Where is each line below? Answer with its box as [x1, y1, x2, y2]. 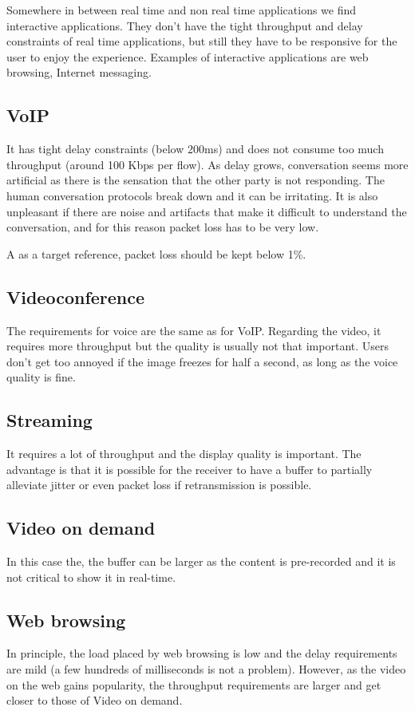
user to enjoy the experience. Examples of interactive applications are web [6, 48, 369, 65]
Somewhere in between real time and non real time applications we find [6, 2, 357, 18]
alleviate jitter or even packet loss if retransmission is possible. [6, 476, 312, 493]
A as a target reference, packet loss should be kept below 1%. [6, 245, 306, 262]
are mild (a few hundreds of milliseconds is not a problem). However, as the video [6, 661, 406, 677]
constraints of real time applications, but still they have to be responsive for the [6, 33, 397, 49]
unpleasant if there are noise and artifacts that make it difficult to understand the [6, 203, 407, 219]
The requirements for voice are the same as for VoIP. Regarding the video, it [6, 322, 381, 338]
